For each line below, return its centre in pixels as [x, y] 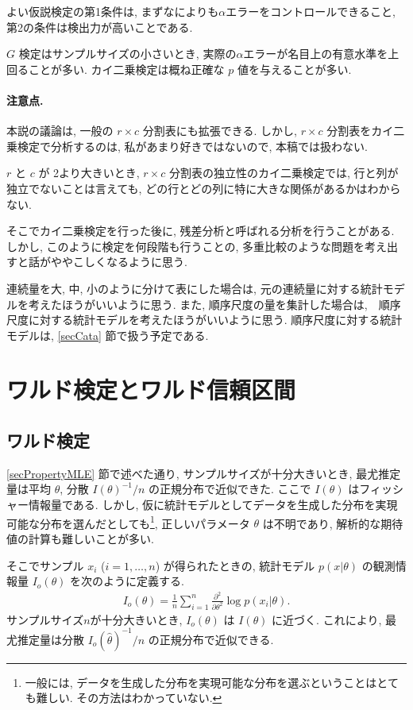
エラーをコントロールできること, [311, 11]
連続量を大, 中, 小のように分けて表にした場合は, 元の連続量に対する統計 [195, 288]
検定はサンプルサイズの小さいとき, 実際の [127, 54]
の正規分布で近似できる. [211, 639]
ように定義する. [144, 581]
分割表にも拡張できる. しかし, [220, 131]
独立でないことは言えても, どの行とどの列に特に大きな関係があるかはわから [204, 188]
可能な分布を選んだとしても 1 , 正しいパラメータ [128, 522]
